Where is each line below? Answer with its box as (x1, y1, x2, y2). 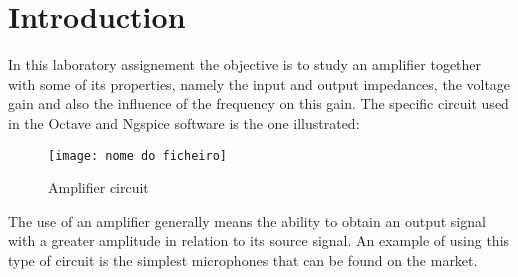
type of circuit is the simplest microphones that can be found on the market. (8, 249, 478, 270)
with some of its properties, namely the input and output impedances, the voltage (8, 73, 511, 94)
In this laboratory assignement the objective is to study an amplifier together (8, 54, 482, 75)
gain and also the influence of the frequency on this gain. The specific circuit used (8, 93, 509, 114)
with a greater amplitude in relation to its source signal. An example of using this (8, 230, 510, 251)
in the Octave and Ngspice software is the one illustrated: (8, 112, 360, 133)
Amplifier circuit (48, 177, 149, 198)
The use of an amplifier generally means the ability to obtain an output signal (8, 210, 486, 231)
